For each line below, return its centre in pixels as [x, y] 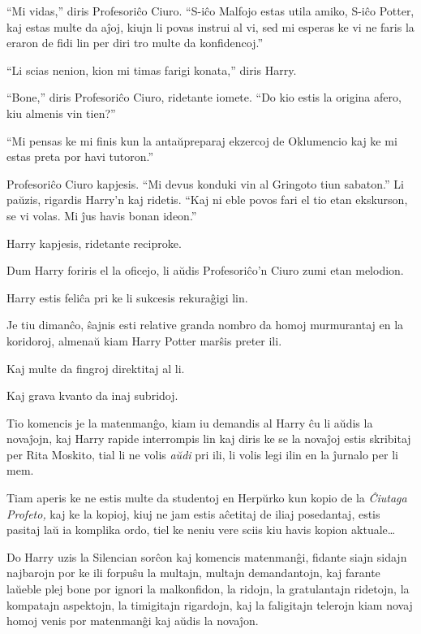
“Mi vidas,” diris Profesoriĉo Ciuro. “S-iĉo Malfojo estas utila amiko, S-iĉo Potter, [210, 11]
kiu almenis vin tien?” [61, 113]
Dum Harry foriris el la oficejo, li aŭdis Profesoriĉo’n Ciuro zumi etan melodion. [205, 270]
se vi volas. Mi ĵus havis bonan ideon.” [102, 215]
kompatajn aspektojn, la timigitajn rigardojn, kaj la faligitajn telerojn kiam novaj [210, 604]
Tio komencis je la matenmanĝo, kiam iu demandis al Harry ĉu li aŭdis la [190, 422]
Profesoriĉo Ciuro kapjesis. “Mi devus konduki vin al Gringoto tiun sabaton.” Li [205, 183]
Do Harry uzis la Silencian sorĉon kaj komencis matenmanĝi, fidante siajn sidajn [207, 556]
